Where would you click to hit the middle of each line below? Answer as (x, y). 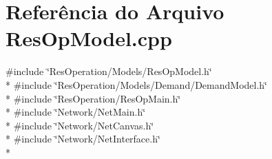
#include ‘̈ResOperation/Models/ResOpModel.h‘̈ (109, 71)
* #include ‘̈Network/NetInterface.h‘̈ (83, 139)
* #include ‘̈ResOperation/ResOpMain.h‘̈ (93, 98)
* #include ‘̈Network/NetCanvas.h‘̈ (80, 125)
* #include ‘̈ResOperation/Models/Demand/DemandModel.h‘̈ (136, 84)
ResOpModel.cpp (89, 38)
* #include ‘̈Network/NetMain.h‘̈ (76, 112)
